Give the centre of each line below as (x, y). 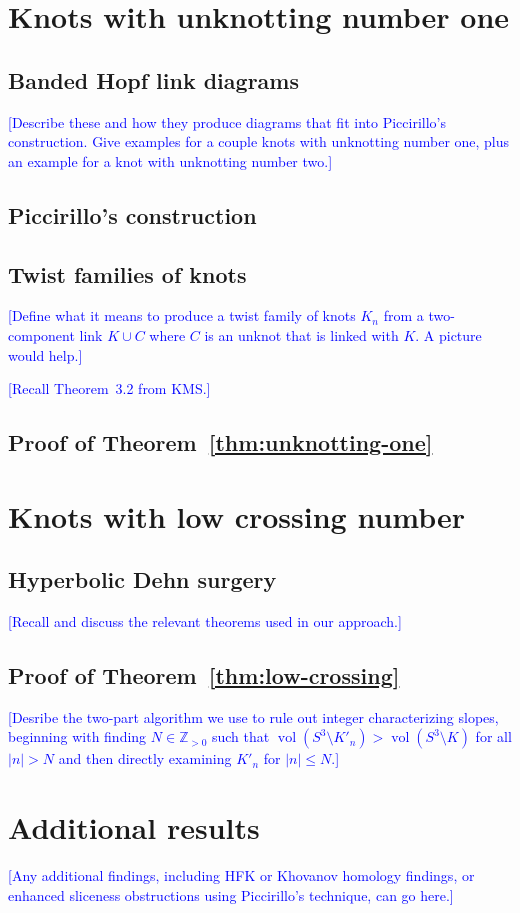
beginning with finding (77, 736)
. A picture (448, 334)
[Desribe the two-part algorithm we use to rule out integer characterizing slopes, (253, 716)
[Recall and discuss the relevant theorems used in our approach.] (205, 621)
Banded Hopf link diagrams (153, 79)
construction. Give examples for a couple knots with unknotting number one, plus (259, 141)
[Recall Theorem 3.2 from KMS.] (109, 388)
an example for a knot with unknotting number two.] (170, 160)
